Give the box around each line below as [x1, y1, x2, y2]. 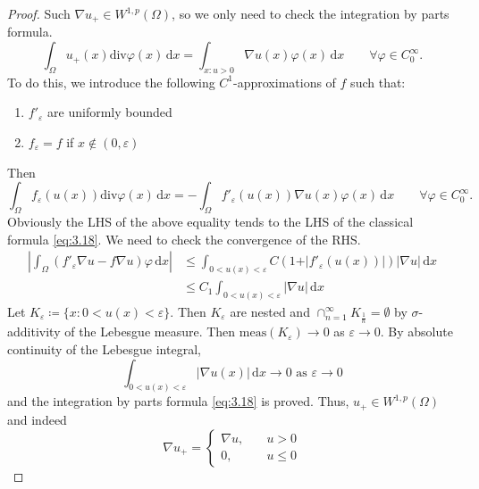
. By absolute [380, 322, 453, 341]
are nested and [230, 302, 310, 320]
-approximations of [233, 72, 336, 91]
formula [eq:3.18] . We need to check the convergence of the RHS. [7, 229, 361, 248]
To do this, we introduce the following [7, 72, 215, 91]
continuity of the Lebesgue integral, [7, 340, 201, 358]
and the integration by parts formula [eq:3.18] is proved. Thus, [7, 392, 349, 410]
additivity [7, 322, 61, 341]
